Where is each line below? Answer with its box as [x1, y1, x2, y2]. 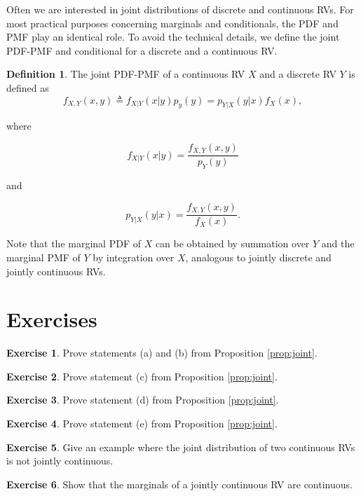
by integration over [93, 249, 175, 264]
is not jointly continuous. [6, 453, 114, 468]
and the [321, 236, 355, 251]
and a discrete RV [259, 67, 336, 81]
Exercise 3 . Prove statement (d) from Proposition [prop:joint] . [6, 392, 279, 407]
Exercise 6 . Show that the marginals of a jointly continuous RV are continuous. [6, 476, 353, 491]
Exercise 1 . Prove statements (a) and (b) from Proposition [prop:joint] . [6, 345, 318, 360]
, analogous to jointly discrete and [185, 249, 332, 264]
